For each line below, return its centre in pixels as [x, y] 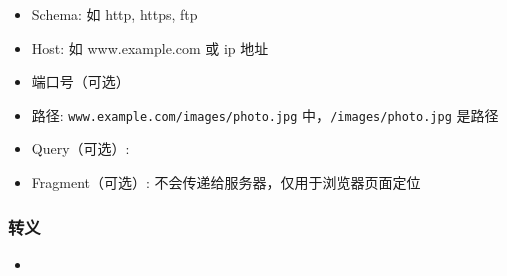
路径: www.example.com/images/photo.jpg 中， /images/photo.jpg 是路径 [265, 114]
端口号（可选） [80, 81]
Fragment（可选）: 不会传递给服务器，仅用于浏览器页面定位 [226, 182]
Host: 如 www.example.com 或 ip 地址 [150, 47]
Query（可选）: [80, 148]
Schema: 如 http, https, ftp [114, 14]
